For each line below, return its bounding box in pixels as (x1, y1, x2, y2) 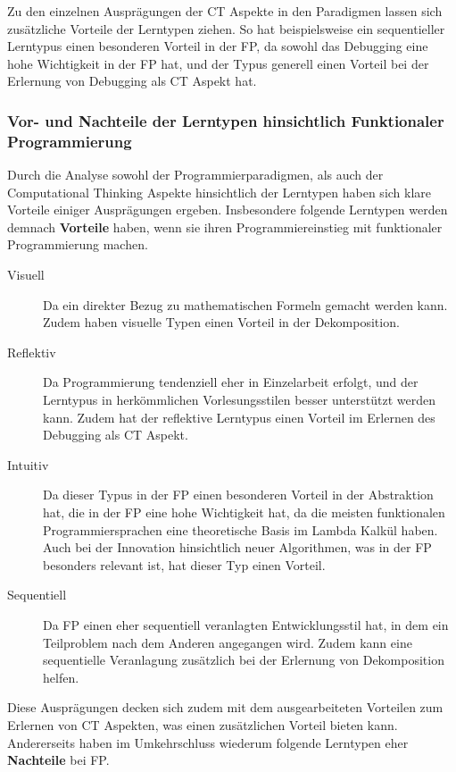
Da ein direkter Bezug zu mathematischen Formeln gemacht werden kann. (43, 295, 448, 314)
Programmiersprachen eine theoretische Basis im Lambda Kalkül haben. (43, 520, 438, 539)
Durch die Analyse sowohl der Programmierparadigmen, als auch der (7, 165, 384, 184)
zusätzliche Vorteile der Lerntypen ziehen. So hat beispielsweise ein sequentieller (7, 19, 445, 38)
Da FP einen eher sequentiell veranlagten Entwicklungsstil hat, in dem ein (43, 615, 449, 634)
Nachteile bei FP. (7, 751, 110, 769)
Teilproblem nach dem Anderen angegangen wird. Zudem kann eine (43, 633, 412, 651)
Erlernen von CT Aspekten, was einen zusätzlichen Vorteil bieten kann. (7, 715, 398, 734)
